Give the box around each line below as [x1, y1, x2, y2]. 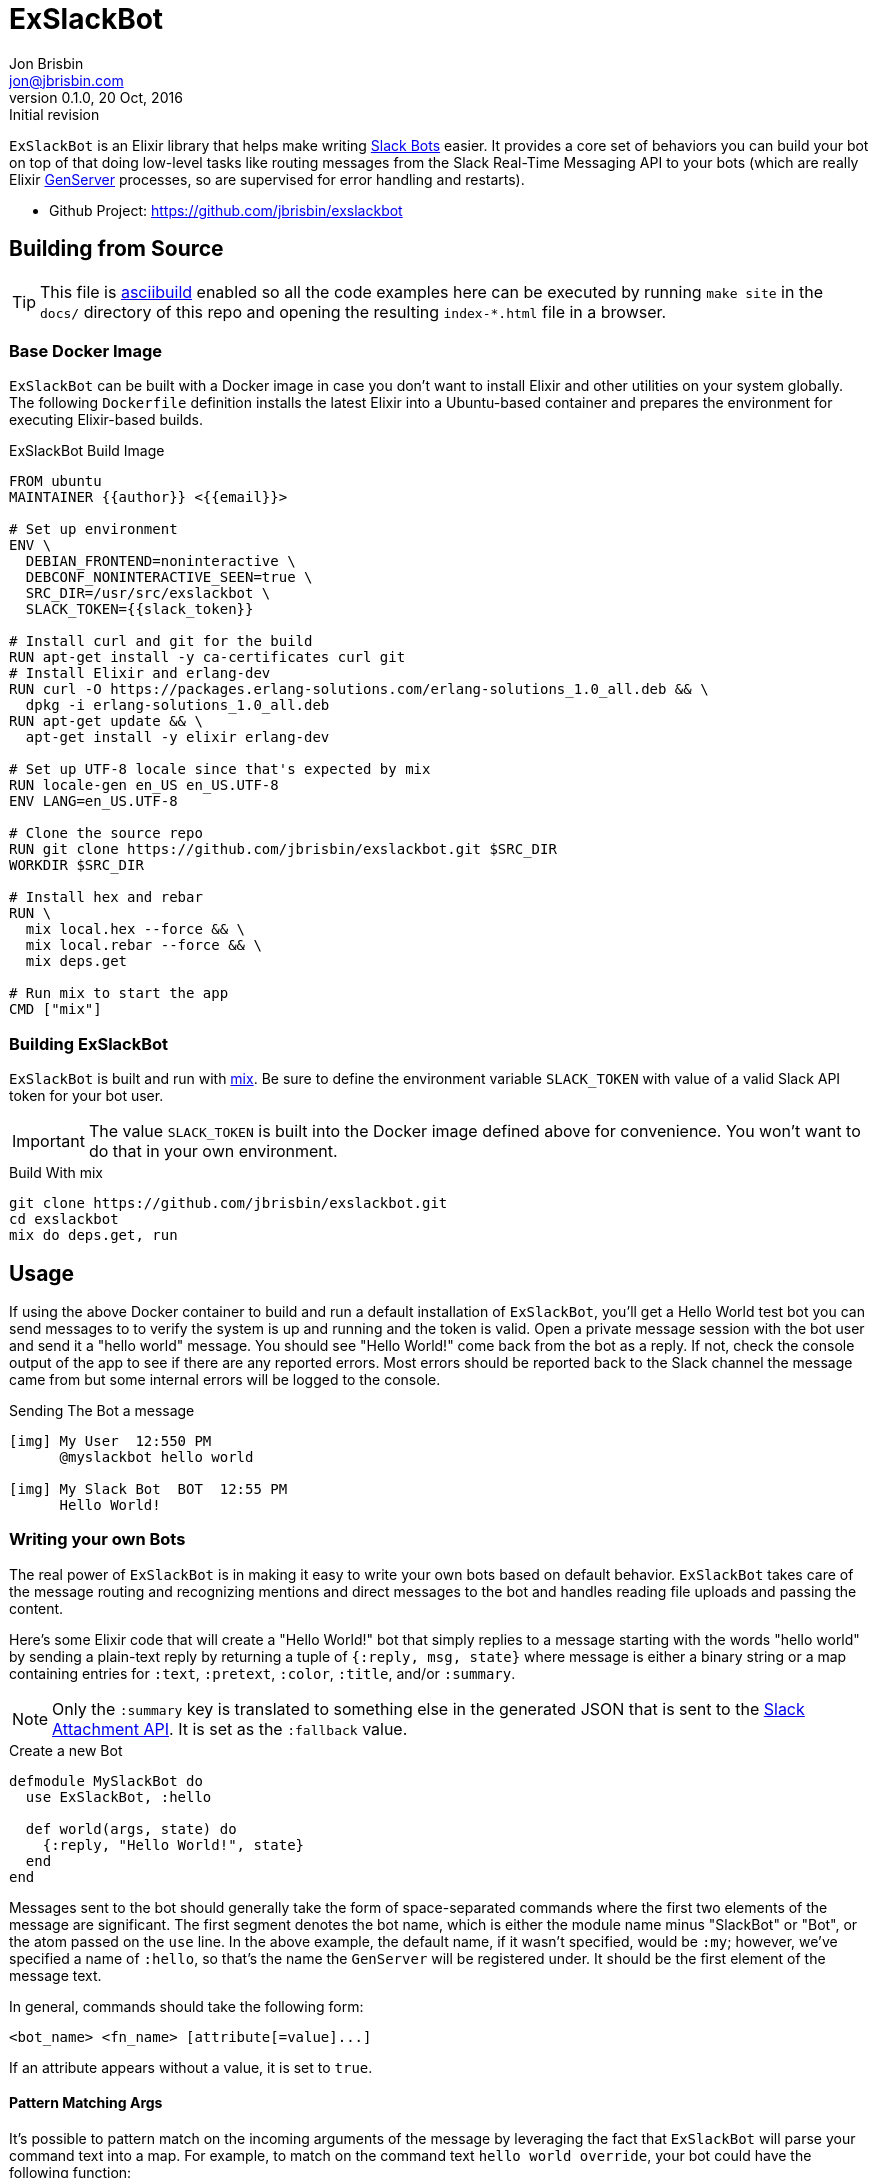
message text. [9, 1966, 102, 1984]
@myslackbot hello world [59, 1448, 254, 1465]
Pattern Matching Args [9, 2094, 163, 2112]
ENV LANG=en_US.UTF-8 [9, 793, 178, 810]
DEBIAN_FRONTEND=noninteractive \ [25, 553, 296, 570]
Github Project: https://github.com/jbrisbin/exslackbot [49, 201, 403, 219]
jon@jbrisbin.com [9, 71, 124, 89]
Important [12, 1131, 85, 1152]
